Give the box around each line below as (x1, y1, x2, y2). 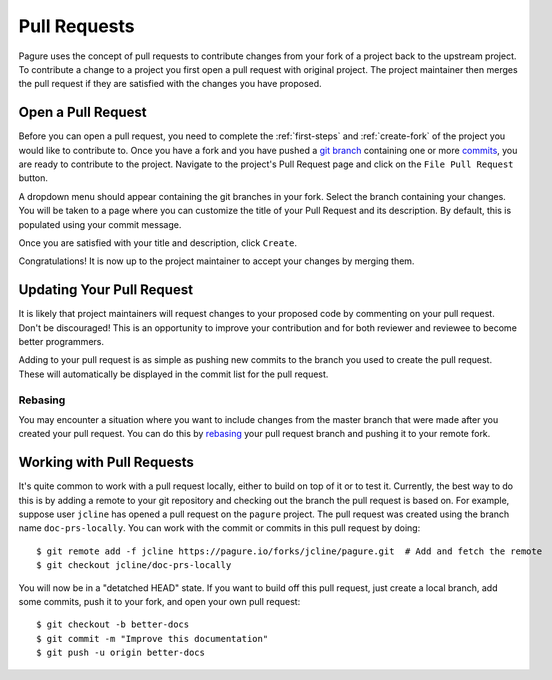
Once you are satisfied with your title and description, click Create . (18, 236, 298, 249)
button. (18, 172, 49, 184)
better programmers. (18, 336, 105, 348)
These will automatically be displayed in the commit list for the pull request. (18, 368, 329, 380)
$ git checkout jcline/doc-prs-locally (36, 560, 232, 571)
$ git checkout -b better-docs (36, 619, 190, 630)
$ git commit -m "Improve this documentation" (36, 633, 269, 644)
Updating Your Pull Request (18, 281, 194, 299)
